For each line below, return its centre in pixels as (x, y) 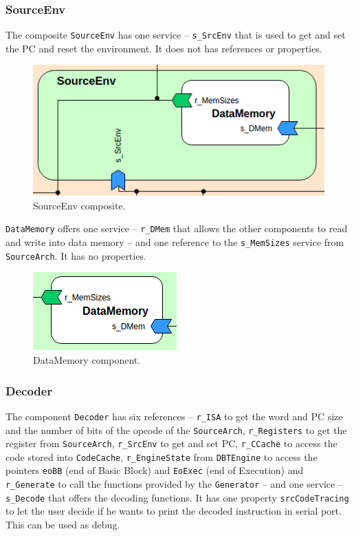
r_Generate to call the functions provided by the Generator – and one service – (174, 484)
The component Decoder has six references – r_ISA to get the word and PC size (174, 416)
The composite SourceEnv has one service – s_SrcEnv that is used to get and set (176, 35)
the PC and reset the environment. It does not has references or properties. (164, 48)
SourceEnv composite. (79, 205)
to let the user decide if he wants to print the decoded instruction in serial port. (174, 511)
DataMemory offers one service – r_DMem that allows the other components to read (177, 228)
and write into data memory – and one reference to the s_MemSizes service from (175, 242)
